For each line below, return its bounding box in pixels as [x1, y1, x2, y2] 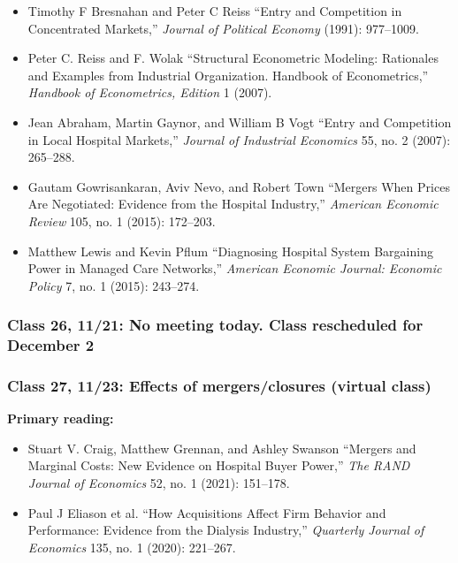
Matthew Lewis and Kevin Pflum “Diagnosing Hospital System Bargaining [27, 241, 433, 260]
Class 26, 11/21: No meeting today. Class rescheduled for [7, 314, 424, 336]
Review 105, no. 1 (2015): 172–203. [27, 211, 216, 230]
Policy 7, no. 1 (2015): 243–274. [27, 276, 200, 294]
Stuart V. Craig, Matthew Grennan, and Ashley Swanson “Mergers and [27, 438, 416, 457]
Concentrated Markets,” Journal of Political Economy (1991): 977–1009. [27, 19, 419, 37]
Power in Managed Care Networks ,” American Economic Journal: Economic [27, 259, 442, 278]
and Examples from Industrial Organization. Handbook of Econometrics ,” [27, 65, 429, 84]
